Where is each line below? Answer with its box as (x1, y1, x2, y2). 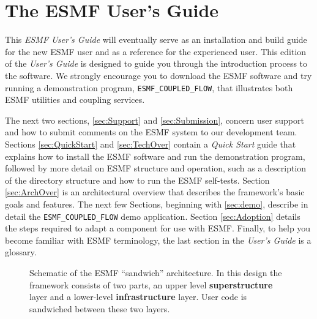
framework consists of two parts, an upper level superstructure (29, 278, 273, 291)
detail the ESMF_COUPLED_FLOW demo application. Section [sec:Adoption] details (5, 209, 300, 222)
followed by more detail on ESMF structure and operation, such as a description (5, 162, 307, 175)
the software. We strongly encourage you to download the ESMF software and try (5, 69, 312, 81)
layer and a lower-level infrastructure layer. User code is (29, 290, 247, 303)
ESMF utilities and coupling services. (5, 93, 145, 106)
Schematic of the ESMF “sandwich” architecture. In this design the (29, 266, 282, 279)
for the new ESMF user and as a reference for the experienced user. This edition (5, 45, 307, 58)
